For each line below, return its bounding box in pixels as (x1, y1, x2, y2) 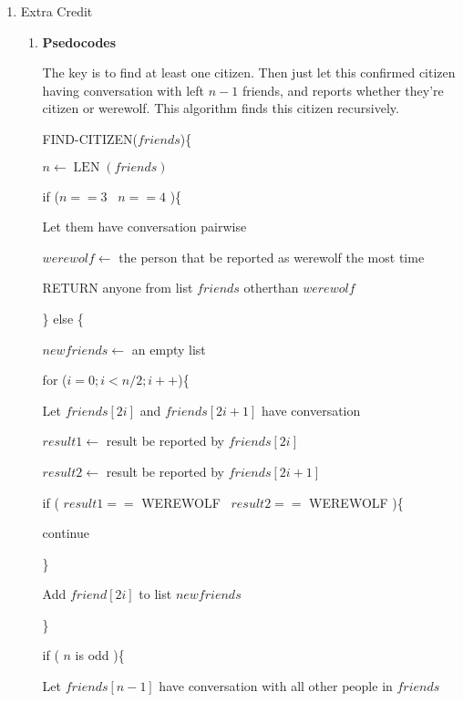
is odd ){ (75, 645, 125, 665)
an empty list (131, 339, 206, 358)
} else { (42, 308, 84, 327)
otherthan (243, 278, 299, 297)
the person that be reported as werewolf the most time (118, 247, 425, 266)
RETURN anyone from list (42, 278, 193, 297)
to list (139, 584, 172, 604)
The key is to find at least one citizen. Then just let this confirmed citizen (42, 63, 456, 82)
